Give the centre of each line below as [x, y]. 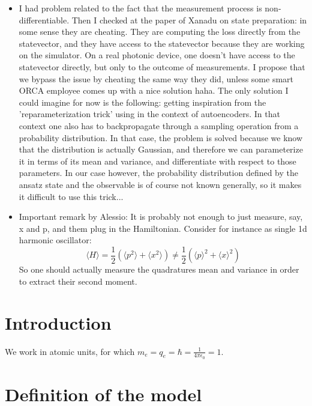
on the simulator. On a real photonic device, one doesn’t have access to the [157, 55]
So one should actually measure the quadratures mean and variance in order [159, 269]
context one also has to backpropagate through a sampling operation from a [159, 125]
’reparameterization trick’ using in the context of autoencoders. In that [149, 114]
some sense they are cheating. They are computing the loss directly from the [160, 32]
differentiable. [44, 20]
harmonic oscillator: [55, 240]
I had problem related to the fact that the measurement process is [140, 8]
